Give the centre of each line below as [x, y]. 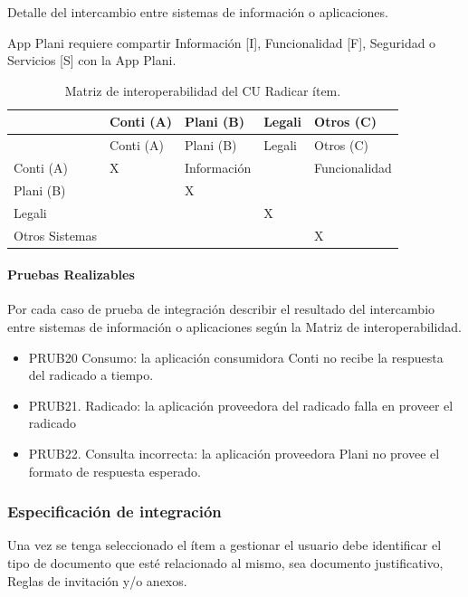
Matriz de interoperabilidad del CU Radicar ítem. [203, 90]
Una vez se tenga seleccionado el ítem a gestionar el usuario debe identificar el [224, 545]
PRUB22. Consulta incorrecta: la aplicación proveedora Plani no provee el [234, 454]
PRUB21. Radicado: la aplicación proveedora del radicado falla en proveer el [241, 405]
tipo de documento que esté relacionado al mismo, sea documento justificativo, [225, 563]
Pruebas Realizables [71, 275]
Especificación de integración [115, 512]
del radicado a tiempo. [91, 375]
